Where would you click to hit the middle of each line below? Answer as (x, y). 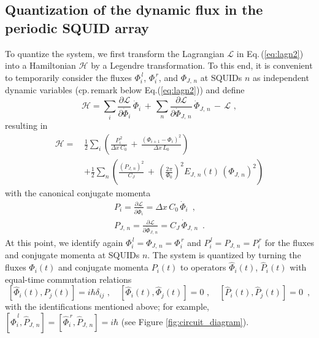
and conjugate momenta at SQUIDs (72, 255)
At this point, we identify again (64, 242)
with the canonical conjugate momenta (78, 193)
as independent (281, 77)
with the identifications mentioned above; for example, (107, 306)
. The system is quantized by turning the (224, 255)
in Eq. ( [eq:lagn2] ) (270, 53)
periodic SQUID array (77, 27)
